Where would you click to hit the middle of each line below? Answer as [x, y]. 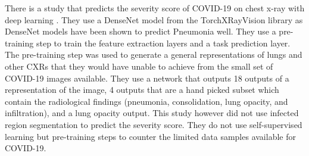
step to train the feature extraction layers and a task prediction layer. [163, 43]
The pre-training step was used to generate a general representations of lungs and [154, 54]
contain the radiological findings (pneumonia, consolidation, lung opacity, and [146, 101]
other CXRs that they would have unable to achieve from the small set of [139, 66]
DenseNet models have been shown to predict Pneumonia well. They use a [141, 31]
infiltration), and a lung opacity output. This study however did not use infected [152, 113]
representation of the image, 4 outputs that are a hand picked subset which [142, 90]
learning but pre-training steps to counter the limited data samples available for [150, 136]
